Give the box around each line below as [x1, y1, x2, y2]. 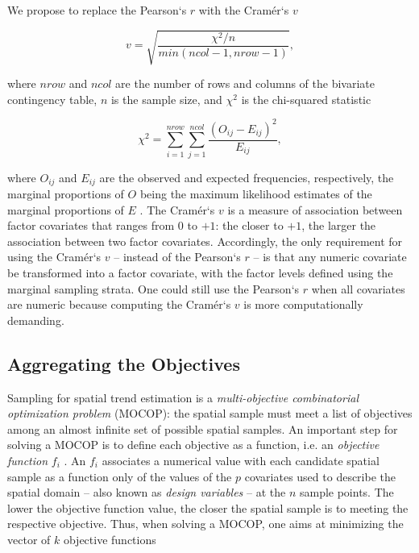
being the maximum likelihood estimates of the [139, 185, 372, 202]
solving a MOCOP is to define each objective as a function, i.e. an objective [7, 436, 380, 453]
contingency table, [7, 90, 97, 107]
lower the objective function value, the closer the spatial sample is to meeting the [7, 499, 409, 516]
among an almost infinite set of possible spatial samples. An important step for [7, 420, 398, 437]
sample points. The [299, 484, 394, 501]
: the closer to [215, 217, 284, 234]
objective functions [63, 530, 156, 547]
